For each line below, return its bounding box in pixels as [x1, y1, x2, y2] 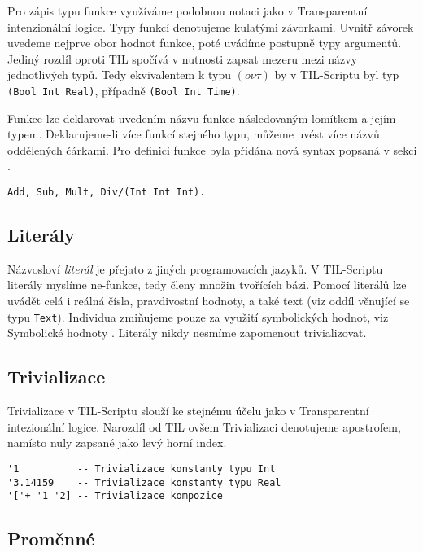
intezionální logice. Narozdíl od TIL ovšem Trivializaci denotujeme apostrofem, [7, 418, 401, 435]
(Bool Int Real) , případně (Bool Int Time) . [7, 81, 240, 99]
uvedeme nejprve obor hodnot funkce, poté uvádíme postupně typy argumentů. [7, 34, 402, 51]
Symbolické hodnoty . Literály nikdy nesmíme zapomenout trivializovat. [7, 324, 367, 341]
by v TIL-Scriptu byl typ [274, 66, 399, 83]
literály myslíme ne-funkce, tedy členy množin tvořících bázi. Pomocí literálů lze [7, 276, 407, 293]
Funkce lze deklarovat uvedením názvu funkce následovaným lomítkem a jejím [7, 109, 396, 126]
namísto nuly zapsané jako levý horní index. [7, 434, 227, 451]
